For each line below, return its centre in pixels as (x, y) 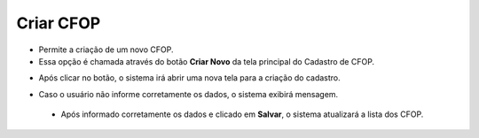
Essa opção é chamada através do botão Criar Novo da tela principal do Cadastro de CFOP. (207, 61)
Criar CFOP (59, 23)
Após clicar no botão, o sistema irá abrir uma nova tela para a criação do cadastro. (189, 78)
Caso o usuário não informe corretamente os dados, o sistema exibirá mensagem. (188, 94)
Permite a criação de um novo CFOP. (106, 50)
